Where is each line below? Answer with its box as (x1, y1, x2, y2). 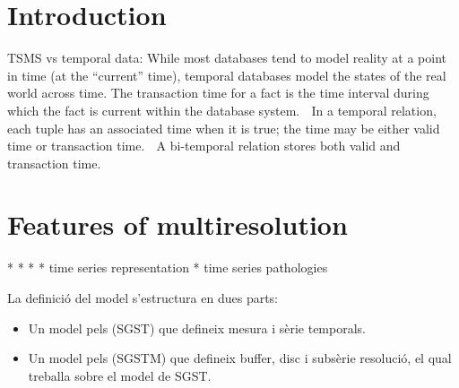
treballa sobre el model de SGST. (28, 366, 212, 384)
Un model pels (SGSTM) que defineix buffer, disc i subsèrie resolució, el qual (28, 349, 452, 367)
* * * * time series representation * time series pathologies (7, 258, 328, 277)
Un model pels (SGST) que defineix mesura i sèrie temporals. (28, 318, 366, 337)
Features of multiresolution (7, 206, 348, 243)
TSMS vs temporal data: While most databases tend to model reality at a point (7, 48, 446, 67)
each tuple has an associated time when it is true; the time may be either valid (7, 118, 440, 137)
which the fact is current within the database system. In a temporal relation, (7, 100, 437, 119)
